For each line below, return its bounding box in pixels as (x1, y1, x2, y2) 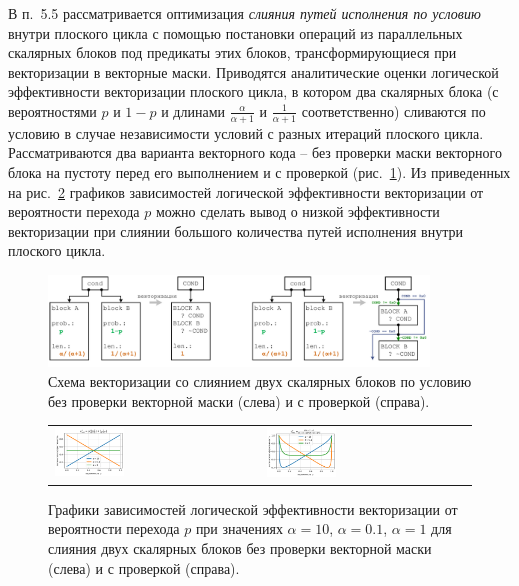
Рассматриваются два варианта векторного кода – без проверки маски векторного (8, 142, 502, 163)
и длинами (161, 100, 226, 121)
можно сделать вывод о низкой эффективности (155, 201, 440, 222)
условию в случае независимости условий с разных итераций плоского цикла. (8, 122, 484, 143)
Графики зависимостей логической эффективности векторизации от (48, 498, 458, 519)
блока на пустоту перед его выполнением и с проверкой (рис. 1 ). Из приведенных (8, 161, 511, 182)
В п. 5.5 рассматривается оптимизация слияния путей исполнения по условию (8, 3, 481, 23)
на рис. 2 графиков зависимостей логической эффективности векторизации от (8, 181, 484, 202)
